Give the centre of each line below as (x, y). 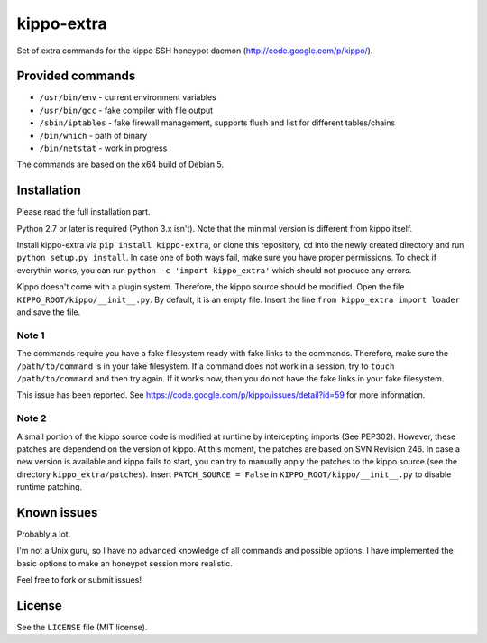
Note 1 (31, 335)
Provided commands (76, 76)
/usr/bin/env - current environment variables (128, 97)
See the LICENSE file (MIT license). (82, 628)
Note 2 (32, 418)
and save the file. (49, 312)
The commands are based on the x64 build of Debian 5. (120, 165)
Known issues (57, 513)
